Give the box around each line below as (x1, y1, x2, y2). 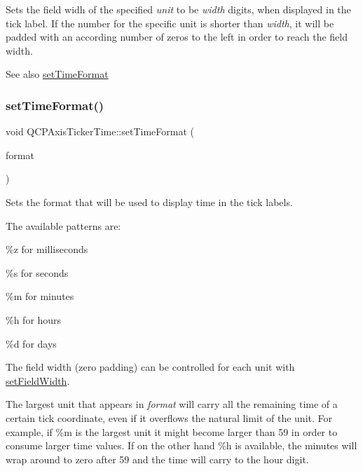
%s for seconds (6, 265, 69, 280)
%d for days (6, 336, 57, 350)
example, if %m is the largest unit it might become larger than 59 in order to (6, 424, 338, 439)
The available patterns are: (6, 218, 121, 233)
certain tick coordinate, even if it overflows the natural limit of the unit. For (6, 410, 332, 425)
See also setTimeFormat (6, 67, 109, 81)
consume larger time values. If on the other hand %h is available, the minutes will (6, 438, 357, 453)
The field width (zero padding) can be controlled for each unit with (6, 360, 295, 374)
